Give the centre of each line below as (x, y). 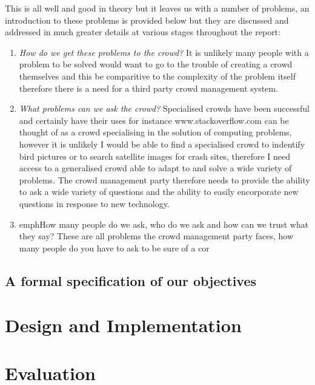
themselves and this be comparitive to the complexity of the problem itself (157, 76)
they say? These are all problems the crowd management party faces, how (156, 236)
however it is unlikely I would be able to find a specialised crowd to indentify (162, 144)
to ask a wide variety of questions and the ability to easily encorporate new (159, 192)
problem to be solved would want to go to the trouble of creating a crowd (156, 64)
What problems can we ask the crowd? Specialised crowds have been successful (164, 108)
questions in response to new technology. (94, 203)
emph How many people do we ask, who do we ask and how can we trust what (164, 224)
